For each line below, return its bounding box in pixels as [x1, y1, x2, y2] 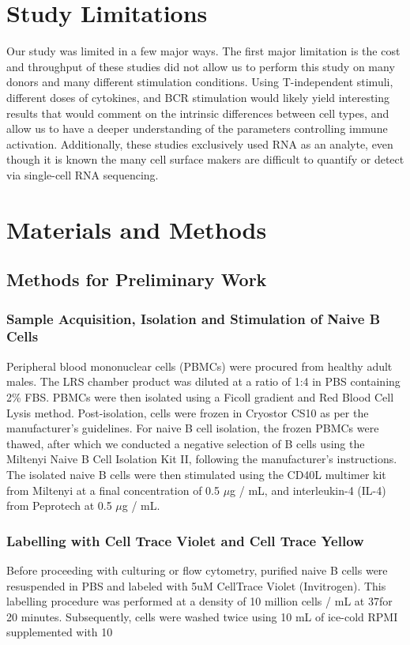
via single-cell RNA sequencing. [6, 166, 159, 183]
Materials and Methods [6, 213, 267, 245]
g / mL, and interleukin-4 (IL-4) [230, 481, 386, 498]
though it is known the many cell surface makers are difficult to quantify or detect [6, 151, 404, 168]
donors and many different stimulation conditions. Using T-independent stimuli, [6, 74, 393, 90]
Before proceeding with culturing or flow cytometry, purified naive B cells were [6, 561, 388, 578]
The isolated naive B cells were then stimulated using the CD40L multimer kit [6, 466, 386, 482]
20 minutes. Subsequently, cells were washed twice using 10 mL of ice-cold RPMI [6, 608, 398, 624]
